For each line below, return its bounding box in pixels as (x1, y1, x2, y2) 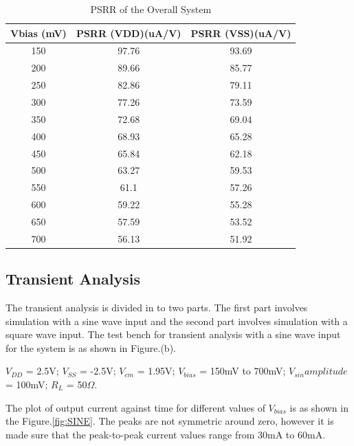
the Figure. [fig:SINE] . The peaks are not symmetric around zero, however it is (5, 414, 334, 428)
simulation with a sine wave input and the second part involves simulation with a (5, 313, 348, 328)
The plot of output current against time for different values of (5, 400, 265, 414)
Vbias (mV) (10, 25, 67, 40)
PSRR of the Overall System (90, 2, 212, 16)
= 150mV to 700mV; (199, 364, 286, 378)
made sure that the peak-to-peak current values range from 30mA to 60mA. (5, 427, 326, 441)
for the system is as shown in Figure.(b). (5, 340, 176, 355)
